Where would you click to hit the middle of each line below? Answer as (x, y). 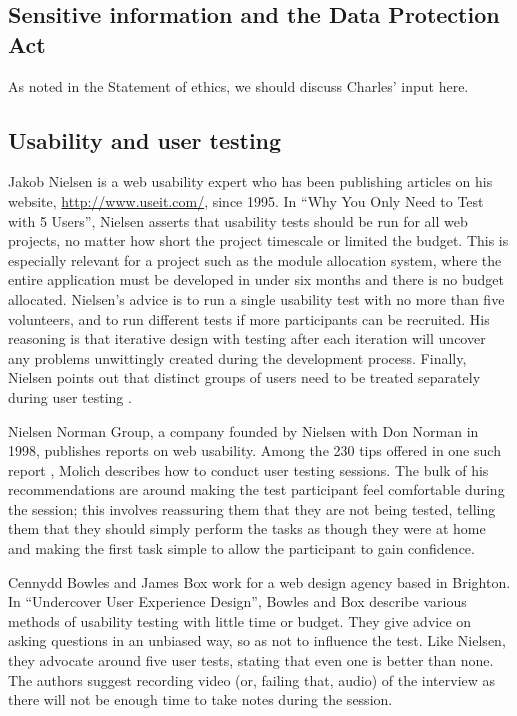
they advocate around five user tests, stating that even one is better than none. (251, 660)
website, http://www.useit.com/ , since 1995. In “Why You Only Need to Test (246, 200)
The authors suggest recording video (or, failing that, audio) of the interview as (252, 679)
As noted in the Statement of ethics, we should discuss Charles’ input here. (238, 85)
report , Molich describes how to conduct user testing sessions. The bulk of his (248, 469)
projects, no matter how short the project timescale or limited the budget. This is (258, 240)
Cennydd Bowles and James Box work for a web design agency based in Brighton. (259, 581)
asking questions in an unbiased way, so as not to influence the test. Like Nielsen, (257, 640)
